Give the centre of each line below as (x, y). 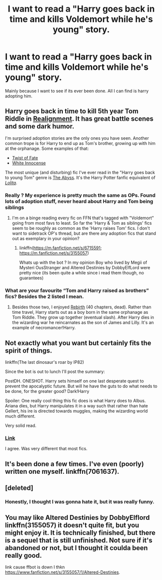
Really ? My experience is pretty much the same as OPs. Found (80, 195)
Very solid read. (21, 426)
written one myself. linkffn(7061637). (62, 471)
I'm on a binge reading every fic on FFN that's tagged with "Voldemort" (83, 218)
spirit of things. (29, 350)
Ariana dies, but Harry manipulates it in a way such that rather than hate (77, 406)
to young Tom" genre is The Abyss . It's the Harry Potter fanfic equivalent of (80, 177)
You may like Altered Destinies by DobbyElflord (77, 517)
